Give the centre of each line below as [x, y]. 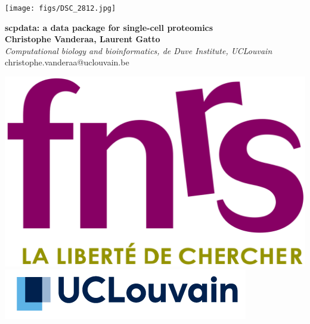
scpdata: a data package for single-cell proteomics [109, 27]
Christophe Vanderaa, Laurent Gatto [83, 39]
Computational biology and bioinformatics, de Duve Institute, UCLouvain [139, 50]
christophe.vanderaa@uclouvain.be [67, 62]
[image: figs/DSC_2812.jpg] [61, 8]
